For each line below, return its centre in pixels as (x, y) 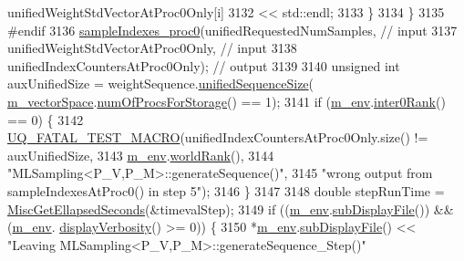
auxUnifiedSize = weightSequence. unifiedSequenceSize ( (161, 84)
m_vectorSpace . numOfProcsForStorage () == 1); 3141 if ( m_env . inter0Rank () (227, 101)
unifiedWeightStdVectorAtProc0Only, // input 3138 (152, 48)
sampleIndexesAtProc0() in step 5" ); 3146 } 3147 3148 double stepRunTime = (226, 190)
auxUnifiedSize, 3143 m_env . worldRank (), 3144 (141, 155)
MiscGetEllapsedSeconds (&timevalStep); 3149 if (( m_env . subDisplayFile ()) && (231, 209)
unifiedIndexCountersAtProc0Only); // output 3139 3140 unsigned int (204, 65)
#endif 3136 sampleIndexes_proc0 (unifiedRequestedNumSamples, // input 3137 (232, 30)
